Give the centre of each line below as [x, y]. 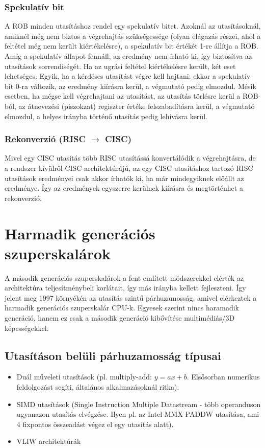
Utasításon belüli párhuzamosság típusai [113, 355]
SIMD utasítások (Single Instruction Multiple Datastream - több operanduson [139, 404]
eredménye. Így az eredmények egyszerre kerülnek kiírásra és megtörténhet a [124, 188]
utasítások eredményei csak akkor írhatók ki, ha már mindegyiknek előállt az [124, 178]
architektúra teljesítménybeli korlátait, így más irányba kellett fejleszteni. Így [125, 288]
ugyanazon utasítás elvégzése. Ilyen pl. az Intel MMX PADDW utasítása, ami [138, 414]
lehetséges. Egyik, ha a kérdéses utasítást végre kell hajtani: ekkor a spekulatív [128, 76]
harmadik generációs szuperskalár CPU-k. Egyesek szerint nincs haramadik [122, 308]
